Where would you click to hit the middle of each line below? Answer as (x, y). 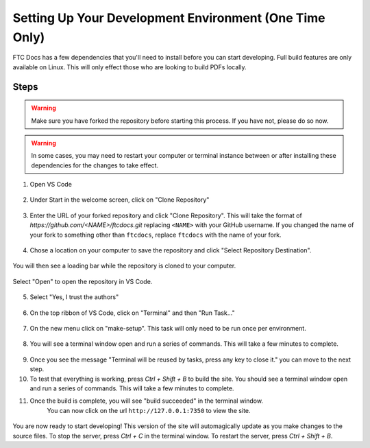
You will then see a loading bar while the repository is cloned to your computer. (124, 266)
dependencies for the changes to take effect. (95, 165)
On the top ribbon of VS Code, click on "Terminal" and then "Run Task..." (133, 313)
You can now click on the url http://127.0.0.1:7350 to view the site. (149, 410)
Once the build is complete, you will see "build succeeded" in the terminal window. (147, 401)
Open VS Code (51, 185)
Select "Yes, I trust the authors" (74, 297)
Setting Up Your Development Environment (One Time (169, 18)
